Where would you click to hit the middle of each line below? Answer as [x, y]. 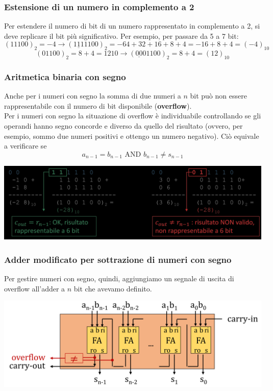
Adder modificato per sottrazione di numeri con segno [118, 259]
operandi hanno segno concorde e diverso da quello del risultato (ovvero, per [123, 126]
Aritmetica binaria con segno [65, 76]
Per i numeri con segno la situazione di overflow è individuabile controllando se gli [133, 116]
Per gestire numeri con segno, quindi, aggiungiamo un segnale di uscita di [119, 278]
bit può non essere [218, 96]
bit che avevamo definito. [113, 288]
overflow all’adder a [35, 288]
